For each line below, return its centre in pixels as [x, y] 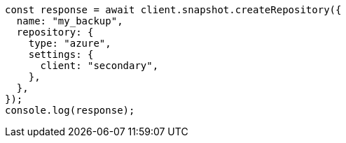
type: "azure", [70, 43]
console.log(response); [70, 110]
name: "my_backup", [70, 21]
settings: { [61, 54]
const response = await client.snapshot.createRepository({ [173, 10]
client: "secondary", [99, 66]
